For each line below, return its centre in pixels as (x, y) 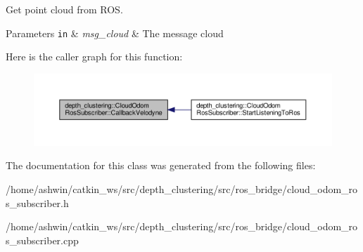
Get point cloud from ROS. (64, 9)
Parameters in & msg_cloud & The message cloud (115, 33)
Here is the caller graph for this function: (94, 57)
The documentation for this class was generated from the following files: (161, 165)
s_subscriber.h (37, 203)
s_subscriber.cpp (42, 240)
